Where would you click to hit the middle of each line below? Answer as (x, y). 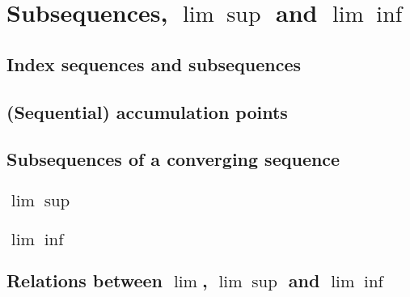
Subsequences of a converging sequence (173, 159)
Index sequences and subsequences (154, 64)
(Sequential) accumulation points (147, 111)
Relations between (85, 280)
